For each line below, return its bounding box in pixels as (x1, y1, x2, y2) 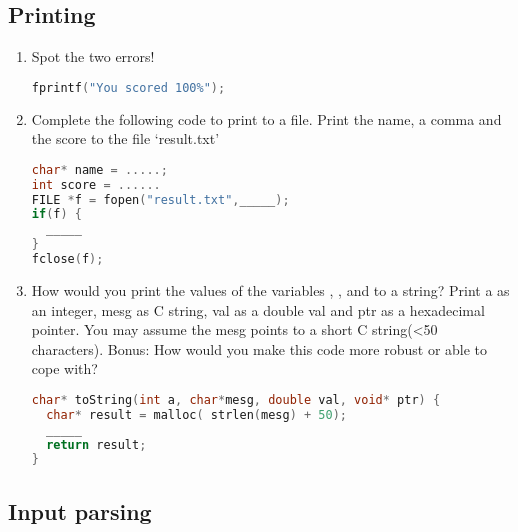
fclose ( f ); (31, 252, 104, 267)
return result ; (46, 437, 147, 452)
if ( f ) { (31, 207, 82, 222)
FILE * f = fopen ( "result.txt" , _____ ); (31, 192, 290, 207)
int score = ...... (31, 177, 161, 192)
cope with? (31, 358, 98, 379)
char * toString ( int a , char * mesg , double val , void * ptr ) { (31, 392, 441, 407)
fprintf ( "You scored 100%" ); (31, 80, 226, 95)
